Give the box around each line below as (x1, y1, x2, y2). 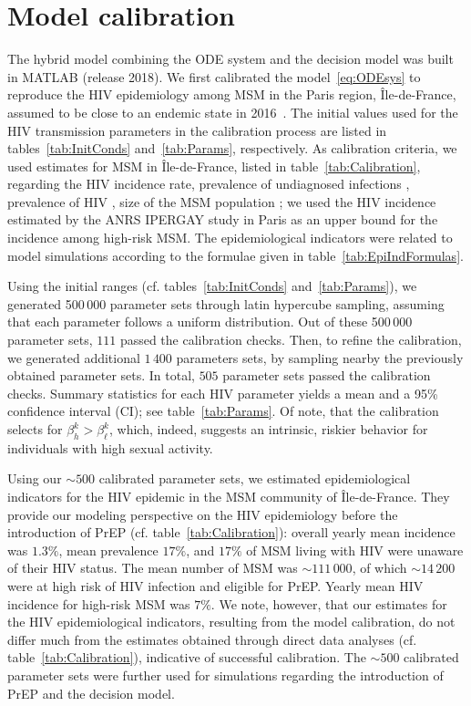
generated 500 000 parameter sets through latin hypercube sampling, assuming (7, 294, 445, 313)
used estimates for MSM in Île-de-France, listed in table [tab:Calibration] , (7, 156, 421, 175)
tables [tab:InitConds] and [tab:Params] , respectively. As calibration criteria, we (7, 139, 457, 158)
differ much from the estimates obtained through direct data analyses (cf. (7, 629, 417, 649)
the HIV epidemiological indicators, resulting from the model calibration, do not (7, 612, 456, 631)
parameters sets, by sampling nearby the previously (176, 348, 464, 367)
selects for (7, 420, 63, 438)
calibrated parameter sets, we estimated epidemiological (98, 469, 411, 488)
